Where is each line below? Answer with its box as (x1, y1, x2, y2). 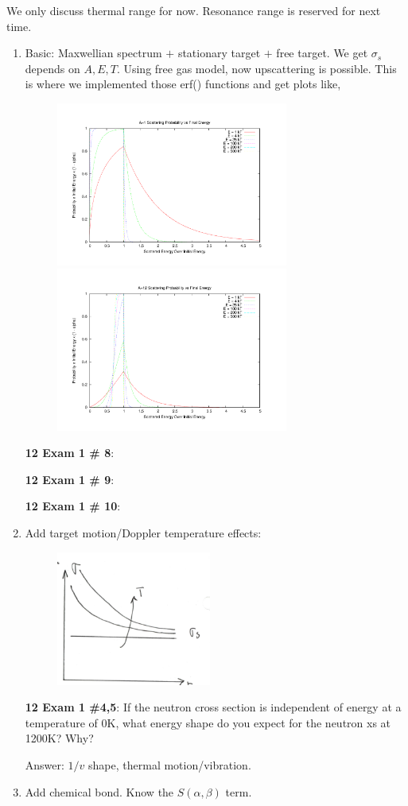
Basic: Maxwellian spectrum (25, 45, 162, 61)
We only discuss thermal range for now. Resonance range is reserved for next (6, 2, 381, 18)
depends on (25, 60, 80, 76)
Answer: (25, 757, 64, 773)
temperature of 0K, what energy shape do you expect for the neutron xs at (25, 714, 391, 730)
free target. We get (276, 45, 368, 61)
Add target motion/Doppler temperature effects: (25, 525, 262, 541)
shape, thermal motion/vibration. (88, 757, 251, 773)
